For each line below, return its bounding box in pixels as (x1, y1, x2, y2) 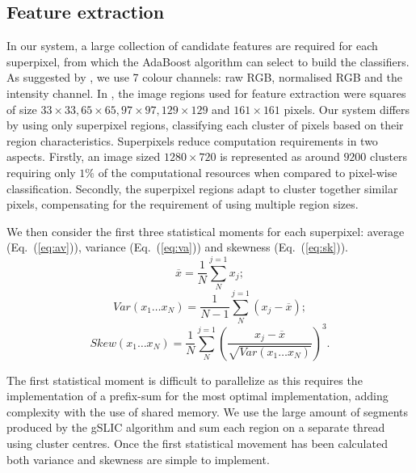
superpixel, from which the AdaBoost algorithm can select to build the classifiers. (6, 53, 410, 70)
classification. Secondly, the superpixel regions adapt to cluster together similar (6, 179, 398, 196)
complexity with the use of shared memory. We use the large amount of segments (6, 403, 409, 420)
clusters (370, 148, 408, 165)
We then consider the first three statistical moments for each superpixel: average (6, 222, 405, 239)
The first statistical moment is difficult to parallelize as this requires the (6, 371, 363, 388)
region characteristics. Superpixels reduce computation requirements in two (6, 132, 378, 149)
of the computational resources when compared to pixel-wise (98, 163, 397, 180)
